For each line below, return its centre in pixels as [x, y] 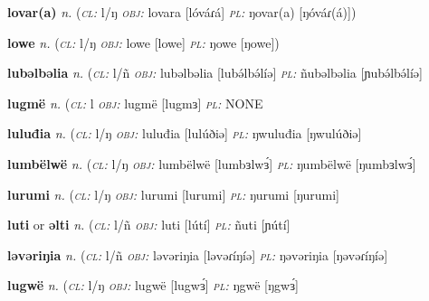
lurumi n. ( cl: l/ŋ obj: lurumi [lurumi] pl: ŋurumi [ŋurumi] [174, 194]
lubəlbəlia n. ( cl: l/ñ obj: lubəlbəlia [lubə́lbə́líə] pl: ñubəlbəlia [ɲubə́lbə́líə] [215, 73]
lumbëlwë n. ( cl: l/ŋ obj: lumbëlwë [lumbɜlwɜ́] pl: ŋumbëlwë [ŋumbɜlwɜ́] [212, 163]
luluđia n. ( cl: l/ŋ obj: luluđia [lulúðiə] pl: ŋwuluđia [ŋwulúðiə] [185, 133]
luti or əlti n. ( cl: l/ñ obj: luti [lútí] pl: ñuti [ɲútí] [149, 225]
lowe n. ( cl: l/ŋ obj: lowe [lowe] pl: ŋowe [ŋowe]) [143, 42]
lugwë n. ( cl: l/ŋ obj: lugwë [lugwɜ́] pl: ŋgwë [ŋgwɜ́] [153, 285]
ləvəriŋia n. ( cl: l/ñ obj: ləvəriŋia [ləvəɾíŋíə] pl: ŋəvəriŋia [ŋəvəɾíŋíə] [198, 254]
